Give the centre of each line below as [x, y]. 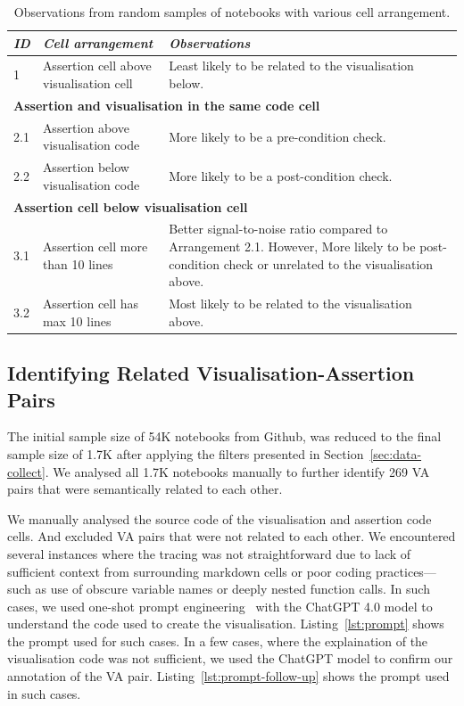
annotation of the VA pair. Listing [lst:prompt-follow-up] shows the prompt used [228, 676]
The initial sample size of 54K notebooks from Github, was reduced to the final [224, 436]
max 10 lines [77, 320]
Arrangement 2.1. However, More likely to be [292, 246]
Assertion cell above [97, 66]
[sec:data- [396, 453]
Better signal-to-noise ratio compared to [278, 229]
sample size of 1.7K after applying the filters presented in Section [186, 453]
